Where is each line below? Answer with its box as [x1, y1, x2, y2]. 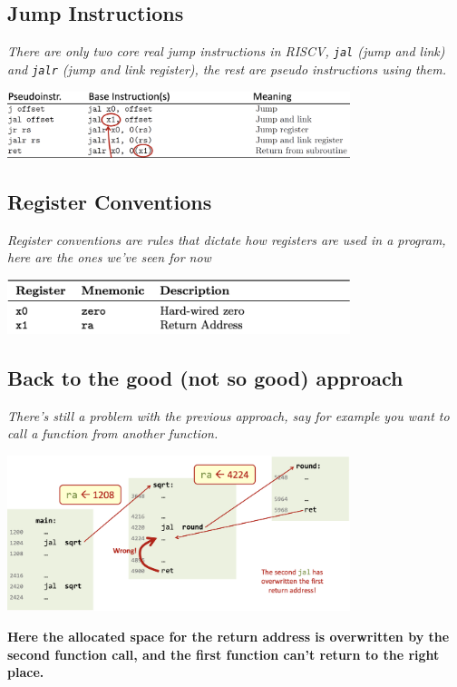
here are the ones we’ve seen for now [7, 248, 211, 267]
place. [7, 662, 44, 682]
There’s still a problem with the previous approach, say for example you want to [7, 406, 450, 425]
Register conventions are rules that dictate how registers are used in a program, [7, 230, 446, 249]
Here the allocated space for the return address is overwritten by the [7, 627, 450, 646]
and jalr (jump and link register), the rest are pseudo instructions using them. [7, 59, 447, 78]
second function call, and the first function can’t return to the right [7, 644, 440, 663]
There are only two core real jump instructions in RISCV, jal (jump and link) [7, 42, 445, 61]
